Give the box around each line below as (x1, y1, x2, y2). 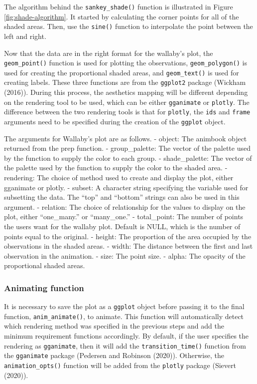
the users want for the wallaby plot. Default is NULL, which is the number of (4, 221, 241, 231)
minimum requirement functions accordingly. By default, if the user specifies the (4, 331, 249, 341)
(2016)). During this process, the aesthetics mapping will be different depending (4, 87, 248, 97)
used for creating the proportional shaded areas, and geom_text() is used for (4, 67, 239, 77)
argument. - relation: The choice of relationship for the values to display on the (4, 201, 246, 212)
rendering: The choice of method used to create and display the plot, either (4, 172, 234, 182)
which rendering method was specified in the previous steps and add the (4, 321, 224, 331)
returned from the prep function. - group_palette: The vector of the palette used (4, 143, 251, 153)
